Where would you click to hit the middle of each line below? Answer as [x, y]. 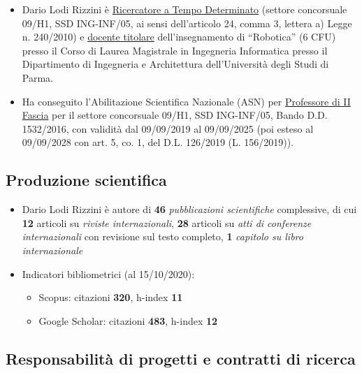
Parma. [37, 77]
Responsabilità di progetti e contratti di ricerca [181, 358]
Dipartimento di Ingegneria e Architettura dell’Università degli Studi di [175, 64]
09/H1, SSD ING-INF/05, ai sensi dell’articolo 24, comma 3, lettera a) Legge [187, 23]
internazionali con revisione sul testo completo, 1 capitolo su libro [162, 236]
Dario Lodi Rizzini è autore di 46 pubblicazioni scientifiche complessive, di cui [189, 209]
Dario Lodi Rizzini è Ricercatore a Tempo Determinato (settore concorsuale [184, 9]
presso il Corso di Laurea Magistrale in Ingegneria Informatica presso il [175, 50]
